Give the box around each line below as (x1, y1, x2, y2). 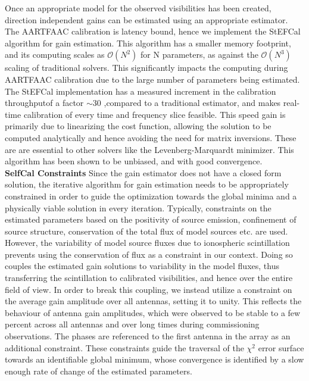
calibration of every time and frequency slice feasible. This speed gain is (23, 108, 286, 120)
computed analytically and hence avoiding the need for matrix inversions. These (5, 131, 296, 143)
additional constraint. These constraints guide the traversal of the (5, 341, 244, 354)
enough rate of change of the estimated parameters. (5, 364, 192, 377)
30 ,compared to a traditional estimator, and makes (92, 96, 281, 109)
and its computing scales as (5, 48, 105, 61)
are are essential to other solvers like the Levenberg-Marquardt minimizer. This (5, 143, 294, 155)
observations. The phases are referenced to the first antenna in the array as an (5, 330, 291, 342)
